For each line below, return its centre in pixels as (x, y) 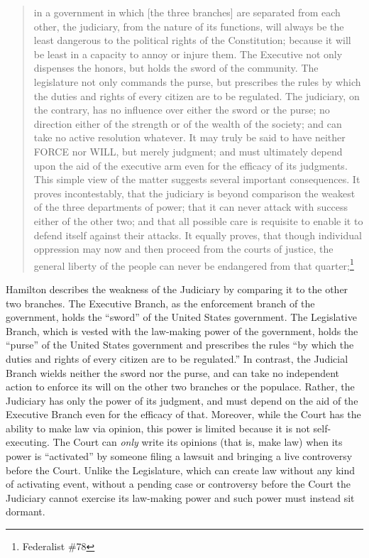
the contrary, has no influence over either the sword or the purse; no (182, 110)
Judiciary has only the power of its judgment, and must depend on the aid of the (182, 400)
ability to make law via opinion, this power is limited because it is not (158, 428)
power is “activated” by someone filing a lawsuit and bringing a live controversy (179, 456)
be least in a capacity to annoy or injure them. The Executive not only (188, 54)
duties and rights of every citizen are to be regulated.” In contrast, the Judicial (177, 358)
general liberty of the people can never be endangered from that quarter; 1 (194, 264)
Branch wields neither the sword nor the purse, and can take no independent (173, 372)
